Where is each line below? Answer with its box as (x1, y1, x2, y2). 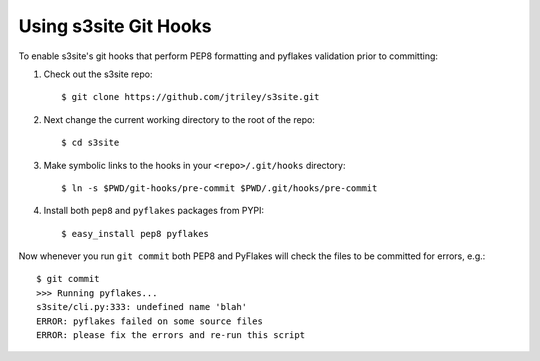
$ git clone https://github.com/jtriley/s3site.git (61, 91, 320, 103)
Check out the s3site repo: (43, 68, 153, 80)
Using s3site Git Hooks (18, 15, 212, 37)
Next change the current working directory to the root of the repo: (43, 113, 315, 125)
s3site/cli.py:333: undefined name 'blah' (36, 301, 248, 313)
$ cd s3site (61, 137, 120, 149)
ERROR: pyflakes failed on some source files (36, 315, 264, 327)
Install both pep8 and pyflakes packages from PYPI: (43, 205, 265, 217)
